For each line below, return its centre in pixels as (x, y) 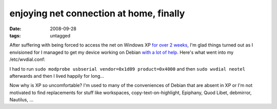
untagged (60, 35)
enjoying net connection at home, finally (97, 13)
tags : (15, 35)
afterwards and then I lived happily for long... (57, 76)
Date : (15, 29)
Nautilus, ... (21, 100)
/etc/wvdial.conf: (27, 59)
